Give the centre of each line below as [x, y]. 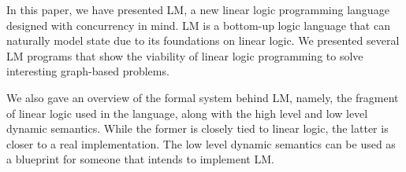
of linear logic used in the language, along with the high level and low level [187, 113]
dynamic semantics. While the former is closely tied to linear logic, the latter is [197, 128]
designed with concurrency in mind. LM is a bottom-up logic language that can [198, 25]
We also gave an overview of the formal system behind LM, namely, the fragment [203, 97]
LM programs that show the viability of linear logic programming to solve [185, 55]
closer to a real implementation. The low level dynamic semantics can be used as [201, 143]
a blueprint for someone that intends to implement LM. [140, 159]
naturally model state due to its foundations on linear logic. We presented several [203, 40]
